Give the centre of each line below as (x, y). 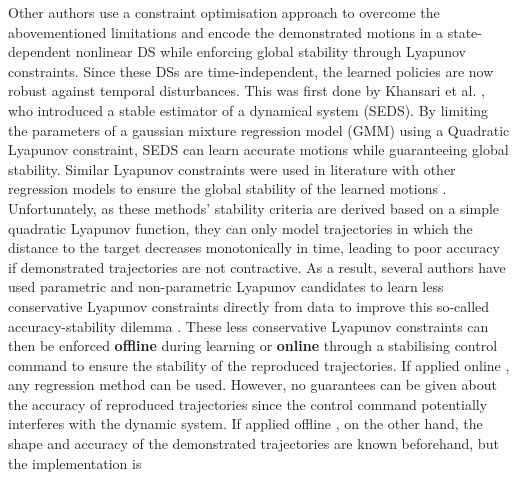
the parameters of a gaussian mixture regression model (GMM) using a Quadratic (259, 129)
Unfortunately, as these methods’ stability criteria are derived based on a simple (254, 207)
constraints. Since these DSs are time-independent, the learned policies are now (251, 70)
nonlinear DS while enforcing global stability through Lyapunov (271, 51)
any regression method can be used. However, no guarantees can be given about (252, 384)
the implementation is (75, 462)
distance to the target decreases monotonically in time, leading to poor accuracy (254, 247)
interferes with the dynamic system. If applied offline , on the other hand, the (245, 423)
